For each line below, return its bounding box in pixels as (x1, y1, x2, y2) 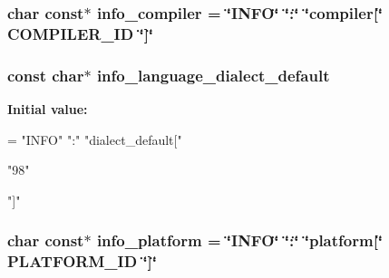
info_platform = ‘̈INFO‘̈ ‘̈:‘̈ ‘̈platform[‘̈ (96, 229, 384, 252)
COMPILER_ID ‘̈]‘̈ (7, 22, 154, 44)
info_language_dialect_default (96, 63, 330, 86)
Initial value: (7, 99, 88, 118)
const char (7, 63, 84, 86)
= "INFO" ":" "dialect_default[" (7, 129, 182, 149)
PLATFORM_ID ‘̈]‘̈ (7, 250, 158, 273)
